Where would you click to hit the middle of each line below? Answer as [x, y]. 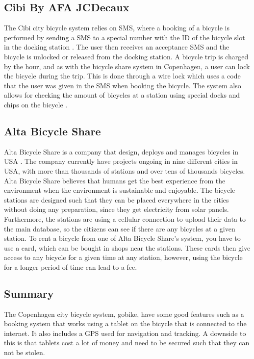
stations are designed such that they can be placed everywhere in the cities [116, 199]
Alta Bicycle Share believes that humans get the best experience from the [115, 180]
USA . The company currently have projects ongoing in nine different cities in [121, 161]
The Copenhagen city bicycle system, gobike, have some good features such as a [124, 314]
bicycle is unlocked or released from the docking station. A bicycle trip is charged [126, 56]
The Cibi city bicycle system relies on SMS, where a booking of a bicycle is [117, 28]
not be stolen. [25, 352]
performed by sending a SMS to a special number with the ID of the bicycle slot [125, 37]
